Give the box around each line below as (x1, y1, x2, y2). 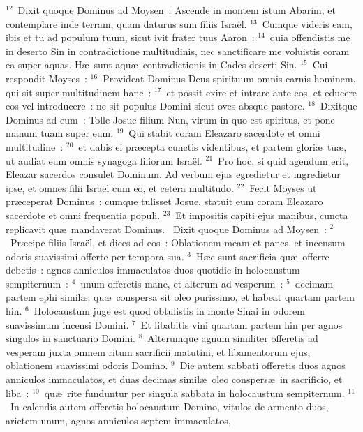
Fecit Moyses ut (249, 180, 317, 195)
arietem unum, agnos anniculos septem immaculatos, (6, 412, 231, 427)
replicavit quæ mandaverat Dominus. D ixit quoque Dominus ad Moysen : (6, 221, 327, 236)
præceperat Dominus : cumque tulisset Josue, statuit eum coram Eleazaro (6, 194, 323, 209)
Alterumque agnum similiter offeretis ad (147, 331, 318, 345)
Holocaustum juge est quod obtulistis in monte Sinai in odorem (34, 304, 305, 318)
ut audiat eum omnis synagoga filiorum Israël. (6, 153, 202, 167)
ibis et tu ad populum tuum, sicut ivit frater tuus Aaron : (6, 30, 255, 45)
